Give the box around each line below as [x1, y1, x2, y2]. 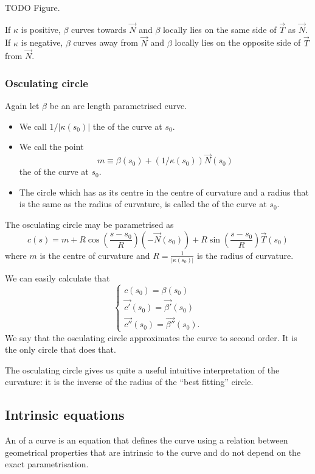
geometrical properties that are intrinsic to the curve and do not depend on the [5, 445, 301, 458]
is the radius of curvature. [196, 249, 294, 261]
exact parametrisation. [5, 458, 89, 470]
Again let [5, 99, 40, 112]
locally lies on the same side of [162, 23, 277, 35]
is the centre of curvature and [40, 249, 150, 261]
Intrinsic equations [5, 405, 125, 424]
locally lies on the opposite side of [175, 36, 301, 49]
